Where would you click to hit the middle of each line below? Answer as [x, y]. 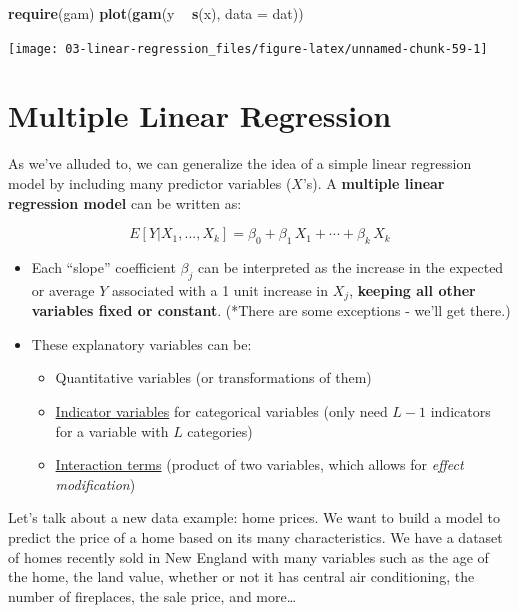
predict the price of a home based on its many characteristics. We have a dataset [255, 536]
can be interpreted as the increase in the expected [351, 266]
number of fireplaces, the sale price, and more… [152, 595]
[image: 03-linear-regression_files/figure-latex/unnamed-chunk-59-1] [248, 48]
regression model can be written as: [125, 202]
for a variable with [112, 430]
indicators [460, 410]
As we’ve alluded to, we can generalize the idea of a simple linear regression [240, 163]
